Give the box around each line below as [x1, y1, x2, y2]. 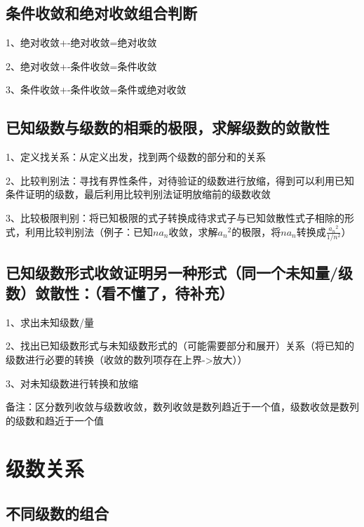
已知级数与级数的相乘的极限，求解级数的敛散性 [6, 116, 330, 138]
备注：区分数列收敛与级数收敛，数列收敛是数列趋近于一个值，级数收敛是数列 [6, 399, 359, 414]
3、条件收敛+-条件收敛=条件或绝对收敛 [6, 82, 187, 97]
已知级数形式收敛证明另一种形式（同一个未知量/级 [6, 261, 353, 283]
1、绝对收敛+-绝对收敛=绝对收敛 [6, 35, 157, 50]
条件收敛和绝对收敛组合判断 [6, 2, 197, 24]
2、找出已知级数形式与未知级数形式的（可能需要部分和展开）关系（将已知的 [6, 338, 354, 353]
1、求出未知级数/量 [6, 314, 94, 329]
